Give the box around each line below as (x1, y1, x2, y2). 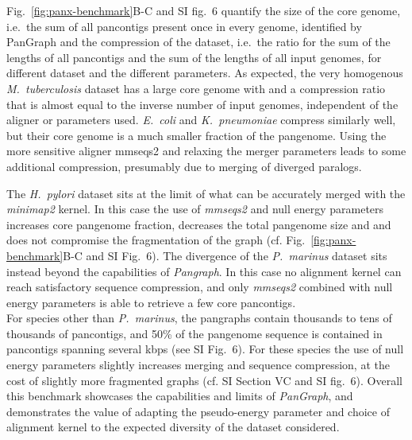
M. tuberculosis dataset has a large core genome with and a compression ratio (6, 80, 386, 96)
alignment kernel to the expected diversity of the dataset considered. (6, 419, 340, 435)
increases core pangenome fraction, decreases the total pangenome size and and (6, 216, 391, 232)
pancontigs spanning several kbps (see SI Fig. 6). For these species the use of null (6, 341, 404, 357)
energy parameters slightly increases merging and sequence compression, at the (6, 356, 390, 373)
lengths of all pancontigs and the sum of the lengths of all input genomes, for (6, 49, 382, 65)
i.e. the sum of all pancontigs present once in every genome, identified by (6, 18, 362, 34)
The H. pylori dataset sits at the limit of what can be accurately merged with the (6, 185, 406, 201)
